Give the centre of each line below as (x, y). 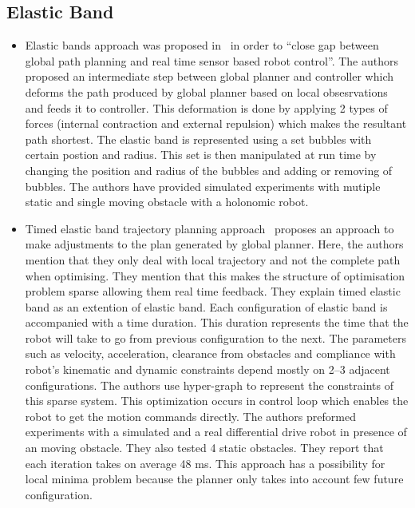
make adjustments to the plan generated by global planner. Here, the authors (214, 244)
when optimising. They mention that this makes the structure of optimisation (215, 275)
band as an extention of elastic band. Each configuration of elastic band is (206, 306)
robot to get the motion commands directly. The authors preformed (190, 416)
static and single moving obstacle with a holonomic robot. (167, 202)
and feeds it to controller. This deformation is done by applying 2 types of (206, 107)
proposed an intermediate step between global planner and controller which (209, 76)
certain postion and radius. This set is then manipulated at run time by (201, 155)
